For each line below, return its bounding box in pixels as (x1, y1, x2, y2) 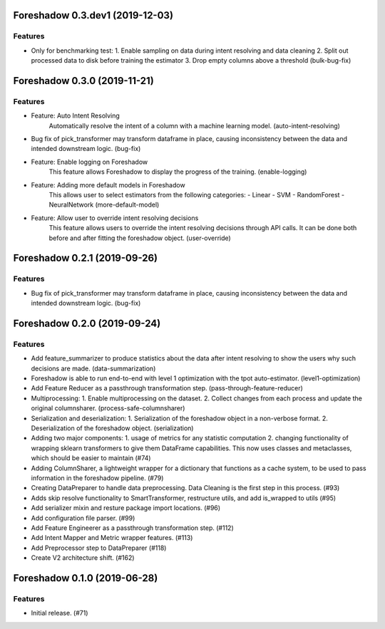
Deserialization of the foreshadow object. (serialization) (31, 424, 194, 432)
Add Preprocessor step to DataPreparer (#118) (31, 544, 167, 552)
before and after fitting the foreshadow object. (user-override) (48, 234, 231, 242)
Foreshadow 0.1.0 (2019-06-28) (13, 572, 158, 584)
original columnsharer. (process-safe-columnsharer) (31, 404, 185, 412)
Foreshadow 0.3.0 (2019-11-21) (13, 75, 155, 87)
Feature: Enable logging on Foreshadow (31, 157, 148, 166)
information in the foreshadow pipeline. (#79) (31, 474, 164, 482)
